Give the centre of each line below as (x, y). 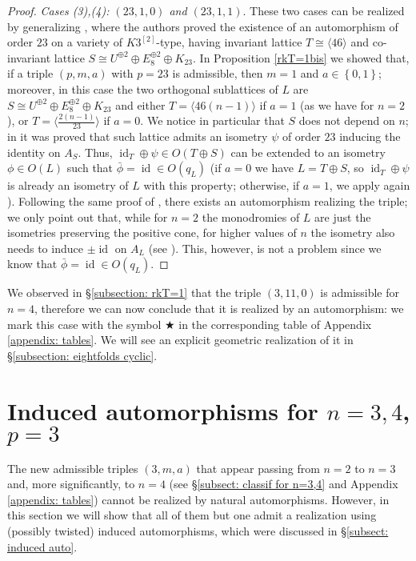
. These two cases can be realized (324, 10)
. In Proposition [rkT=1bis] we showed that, (301, 57)
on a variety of (87, 42)
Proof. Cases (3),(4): (58, 10)
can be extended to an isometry (308, 152)
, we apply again (370, 185)
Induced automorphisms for (163, 410)
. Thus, (95, 152)
